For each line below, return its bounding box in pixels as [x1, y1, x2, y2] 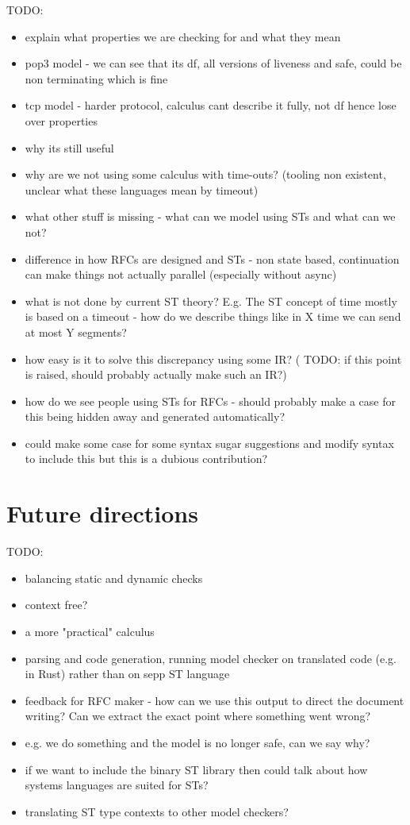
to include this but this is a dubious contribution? [25, 450, 268, 467]
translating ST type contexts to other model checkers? [25, 803, 289, 819]
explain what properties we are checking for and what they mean [25, 28, 341, 44]
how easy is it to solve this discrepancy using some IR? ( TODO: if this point [25, 350, 402, 367]
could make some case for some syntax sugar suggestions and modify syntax [25, 434, 394, 451]
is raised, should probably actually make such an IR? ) [25, 366, 287, 383]
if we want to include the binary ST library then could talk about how [25, 761, 368, 777]
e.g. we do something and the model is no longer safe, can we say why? [25, 734, 370, 750]
